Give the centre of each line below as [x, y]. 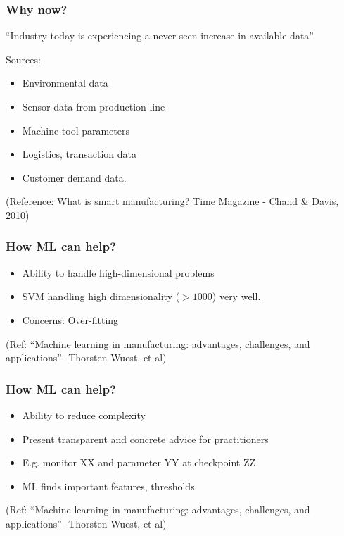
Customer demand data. [74, 177]
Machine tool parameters [76, 130]
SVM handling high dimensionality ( [101, 296]
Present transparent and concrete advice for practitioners [145, 438]
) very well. [236, 296]
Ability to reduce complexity [84, 415]
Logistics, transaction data [79, 154]
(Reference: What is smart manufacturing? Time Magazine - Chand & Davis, [172, 201]
